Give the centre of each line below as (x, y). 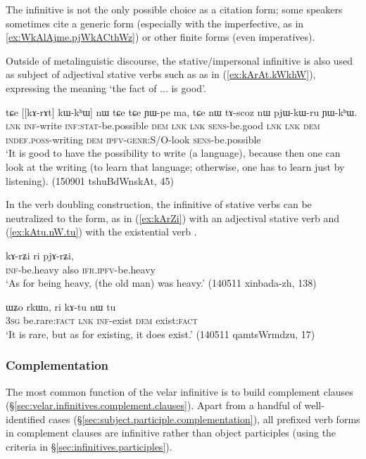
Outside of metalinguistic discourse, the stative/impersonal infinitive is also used (179, 60)
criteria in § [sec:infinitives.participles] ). (89, 447)
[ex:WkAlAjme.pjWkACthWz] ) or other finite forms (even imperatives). (160, 37)
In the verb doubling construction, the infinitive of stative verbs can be (159, 204)
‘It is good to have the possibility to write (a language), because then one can (173, 153)
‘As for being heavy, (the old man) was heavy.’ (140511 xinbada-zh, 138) (161, 283)
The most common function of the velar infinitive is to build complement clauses (179, 391)
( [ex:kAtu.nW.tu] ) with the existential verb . (101, 232)
